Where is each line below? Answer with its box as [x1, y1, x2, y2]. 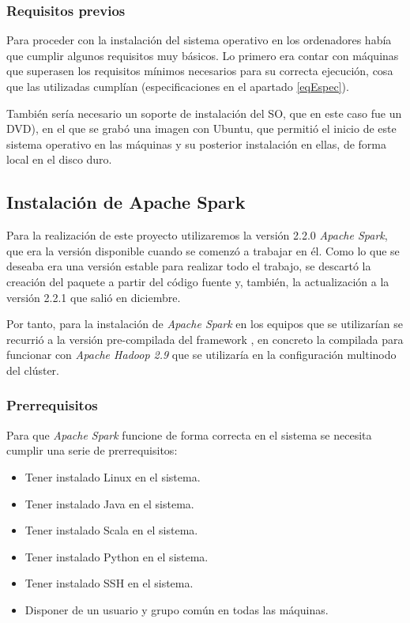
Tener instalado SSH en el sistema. [24, 575, 194, 591]
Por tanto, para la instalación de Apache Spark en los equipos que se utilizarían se [6, 315, 403, 332]
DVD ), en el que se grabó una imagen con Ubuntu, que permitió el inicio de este [6, 120, 397, 137]
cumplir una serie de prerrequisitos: [6, 442, 178, 459]
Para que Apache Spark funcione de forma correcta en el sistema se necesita [6, 426, 372, 443]
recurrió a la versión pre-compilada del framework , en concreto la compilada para [6, 330, 404, 347]
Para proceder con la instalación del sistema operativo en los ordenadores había [6, 32, 392, 48]
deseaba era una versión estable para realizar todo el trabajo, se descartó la [6, 258, 371, 274]
